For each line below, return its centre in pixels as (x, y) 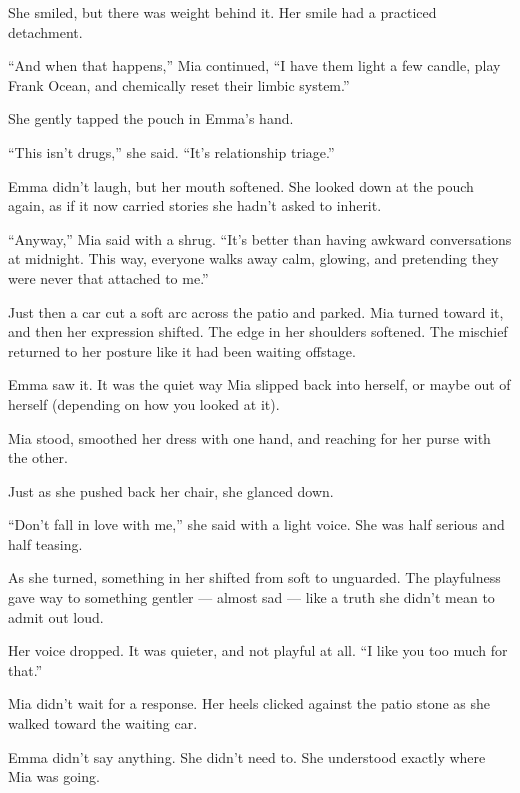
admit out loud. (56, 616)
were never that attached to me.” (108, 277)
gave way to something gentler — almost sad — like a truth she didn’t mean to (251, 597)
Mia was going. (54, 776)
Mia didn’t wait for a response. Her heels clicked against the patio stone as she (249, 703)
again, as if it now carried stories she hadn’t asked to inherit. (195, 205)
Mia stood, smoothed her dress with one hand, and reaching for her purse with (249, 437)
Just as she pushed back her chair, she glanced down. (171, 490)
